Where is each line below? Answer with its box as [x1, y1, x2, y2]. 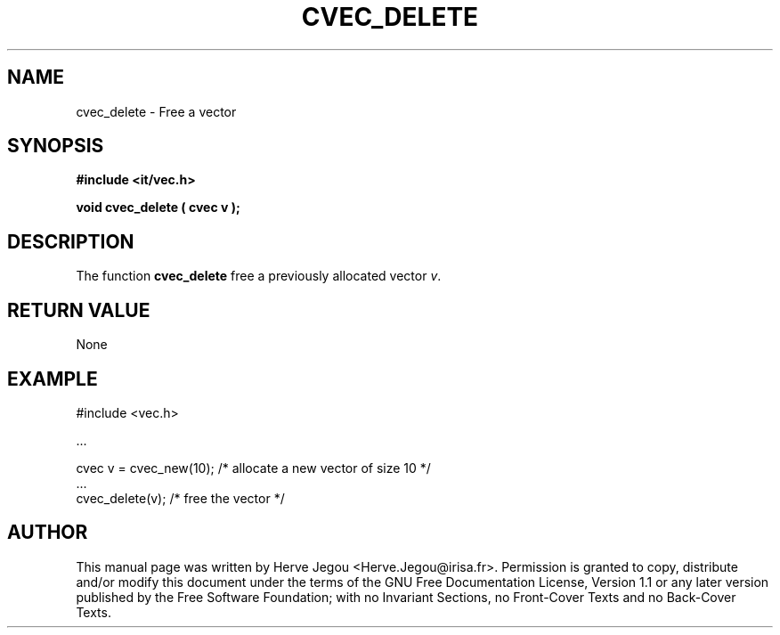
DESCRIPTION [7, 230, 134, 253]
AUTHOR [7, 521, 88, 544]
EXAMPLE [7, 367, 98, 390]
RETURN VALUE [7, 298, 150, 322]
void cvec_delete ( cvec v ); [76, 199, 240, 216]
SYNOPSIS [7, 134, 104, 158]
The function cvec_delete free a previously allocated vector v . [76, 268, 442, 284]
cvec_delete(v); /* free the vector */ [76, 490, 285, 506]
